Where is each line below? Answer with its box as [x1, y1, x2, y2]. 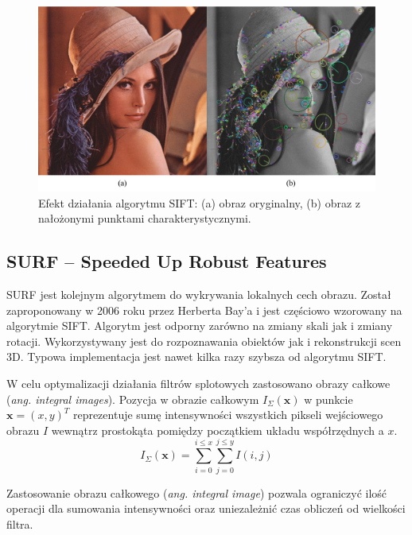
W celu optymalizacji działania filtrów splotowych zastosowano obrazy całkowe [6, 375, 391, 392]
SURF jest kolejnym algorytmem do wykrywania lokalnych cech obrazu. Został [6, 286, 391, 303]
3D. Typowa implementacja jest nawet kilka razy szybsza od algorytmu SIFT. [6, 348, 387, 365]
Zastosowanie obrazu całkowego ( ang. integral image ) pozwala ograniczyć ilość [6, 484, 387, 501]
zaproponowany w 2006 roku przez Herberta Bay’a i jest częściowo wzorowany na [6, 301, 402, 318]
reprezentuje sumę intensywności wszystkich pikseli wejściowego [72, 406, 383, 423]
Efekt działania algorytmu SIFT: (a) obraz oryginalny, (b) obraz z [38, 194, 361, 211]
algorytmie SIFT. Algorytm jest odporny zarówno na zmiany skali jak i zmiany [6, 317, 393, 334]
